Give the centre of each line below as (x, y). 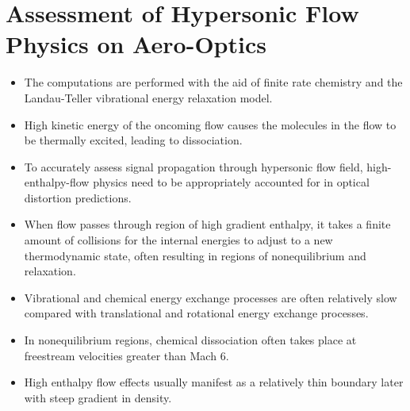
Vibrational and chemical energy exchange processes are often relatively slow (211, 297)
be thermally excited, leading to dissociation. (133, 140)
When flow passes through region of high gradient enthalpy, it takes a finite (207, 224)
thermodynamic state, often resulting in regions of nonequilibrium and (195, 255)
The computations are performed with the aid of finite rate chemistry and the (213, 82)
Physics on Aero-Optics (136, 44)
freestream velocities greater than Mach (120, 355)
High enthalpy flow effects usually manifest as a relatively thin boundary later (214, 382)
